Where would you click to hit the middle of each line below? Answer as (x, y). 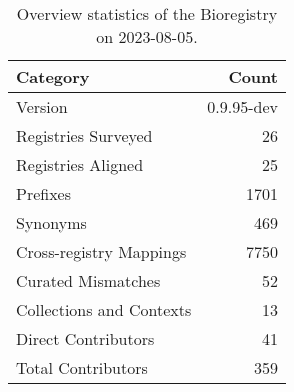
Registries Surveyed (84, 135)
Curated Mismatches (88, 280)
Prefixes (44, 193)
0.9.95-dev (242, 106)
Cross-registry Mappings (101, 251)
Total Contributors (82, 367)
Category (53, 76)
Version (42, 106)
